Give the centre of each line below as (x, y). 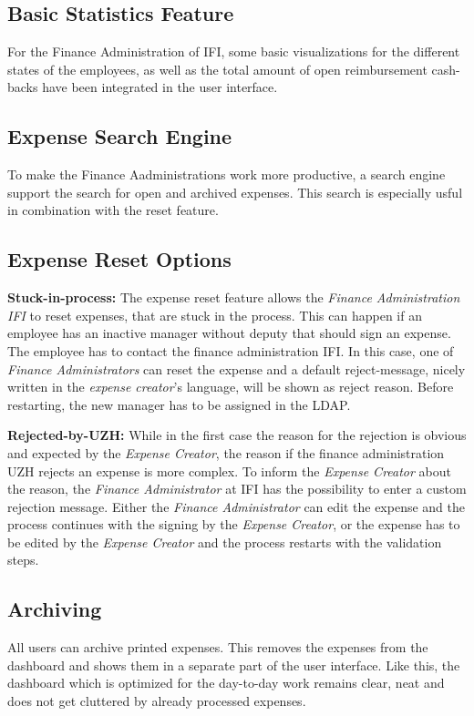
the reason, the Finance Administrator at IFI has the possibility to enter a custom (237, 489)
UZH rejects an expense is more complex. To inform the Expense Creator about (229, 471)
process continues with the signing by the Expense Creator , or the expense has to (234, 524)
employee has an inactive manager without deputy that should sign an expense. (229, 333)
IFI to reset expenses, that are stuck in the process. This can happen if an (215, 315)
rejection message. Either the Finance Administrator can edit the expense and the (237, 506)
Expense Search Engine (120, 136)
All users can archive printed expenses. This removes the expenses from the (218, 647)
